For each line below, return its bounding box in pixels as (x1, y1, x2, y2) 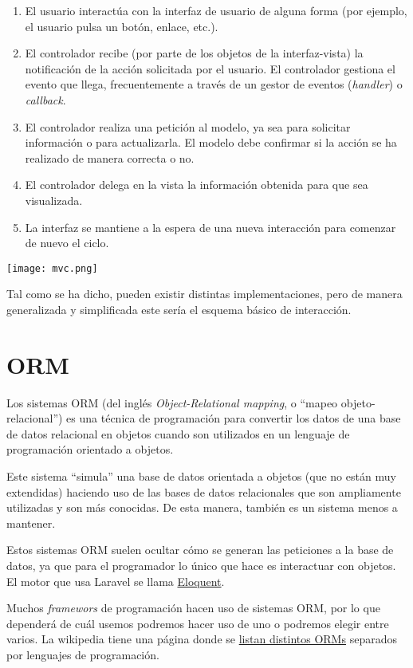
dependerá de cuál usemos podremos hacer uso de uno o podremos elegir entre (6, 615, 389, 631)
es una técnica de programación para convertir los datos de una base (66, 410, 401, 426)
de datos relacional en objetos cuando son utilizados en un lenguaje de (6, 425, 350, 442)
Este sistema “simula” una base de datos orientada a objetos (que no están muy (6, 468, 396, 485)
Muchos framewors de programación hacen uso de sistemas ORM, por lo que (6, 599, 380, 616)
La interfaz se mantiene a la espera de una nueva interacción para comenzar (25, 218, 396, 235)
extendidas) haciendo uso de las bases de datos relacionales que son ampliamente (6, 483, 401, 500)
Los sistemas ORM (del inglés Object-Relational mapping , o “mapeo (6, 394, 338, 411)
